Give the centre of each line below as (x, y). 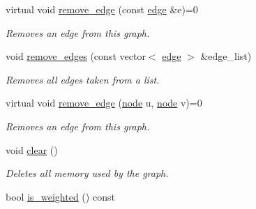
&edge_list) (226, 56)
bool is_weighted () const (60, 196)
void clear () (32, 149)
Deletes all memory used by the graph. (87, 173)
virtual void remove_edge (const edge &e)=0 (102, 9)
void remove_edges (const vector (76, 56)
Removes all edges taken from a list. (83, 79)
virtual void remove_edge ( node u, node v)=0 (104, 103)
